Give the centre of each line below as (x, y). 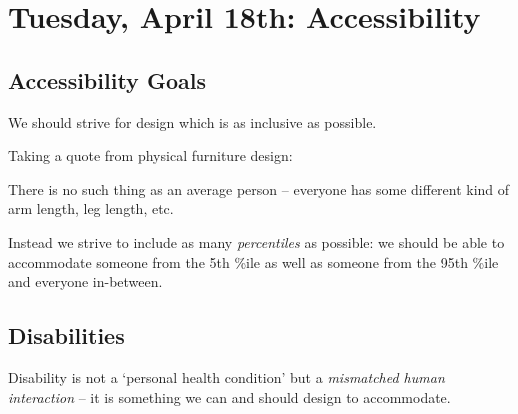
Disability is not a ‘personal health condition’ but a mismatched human (226, 376)
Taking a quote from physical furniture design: (150, 155)
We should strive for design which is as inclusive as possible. (192, 121)
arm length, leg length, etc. (91, 208)
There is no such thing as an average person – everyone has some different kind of (259, 188)
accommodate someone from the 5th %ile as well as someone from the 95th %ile (253, 261)
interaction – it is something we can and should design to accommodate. (229, 396)
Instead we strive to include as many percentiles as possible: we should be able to (256, 241)
